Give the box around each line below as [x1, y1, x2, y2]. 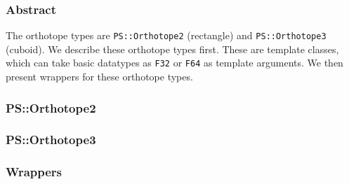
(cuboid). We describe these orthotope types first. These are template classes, [6, 41, 339, 56]
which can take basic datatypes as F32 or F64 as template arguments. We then [6, 55, 343, 70]
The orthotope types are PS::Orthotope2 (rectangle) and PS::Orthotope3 [6, 28, 327, 43]
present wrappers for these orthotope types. [6, 69, 193, 84]
